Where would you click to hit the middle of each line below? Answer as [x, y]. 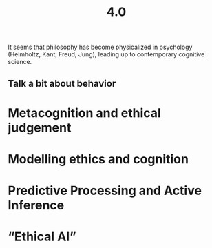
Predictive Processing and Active [105, 191]
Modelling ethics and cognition [98, 159]
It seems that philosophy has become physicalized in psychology [100, 47]
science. [20, 62]
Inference [36, 206]
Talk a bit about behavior [62, 83]
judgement [40, 127]
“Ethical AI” [42, 237]
